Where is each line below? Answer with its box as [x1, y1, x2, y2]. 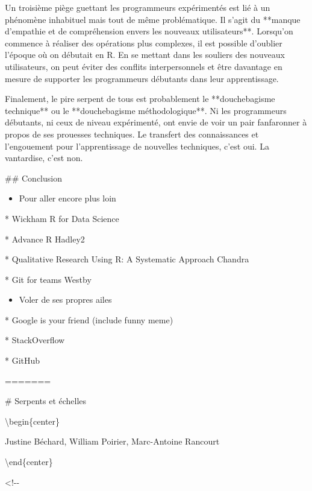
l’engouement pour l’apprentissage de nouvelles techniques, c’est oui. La [5, 139, 269, 152]
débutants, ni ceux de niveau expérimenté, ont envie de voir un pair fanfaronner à [5, 116, 307, 128]
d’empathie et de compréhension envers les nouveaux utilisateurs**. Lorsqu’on [5, 25, 293, 37]
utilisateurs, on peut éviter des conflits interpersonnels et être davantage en [5, 60, 282, 72]
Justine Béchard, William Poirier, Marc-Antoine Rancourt [5, 435, 220, 448]
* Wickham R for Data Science [5, 212, 119, 224]
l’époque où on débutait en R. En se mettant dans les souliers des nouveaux [5, 48, 285, 61]
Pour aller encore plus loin [19, 192, 116, 204]
